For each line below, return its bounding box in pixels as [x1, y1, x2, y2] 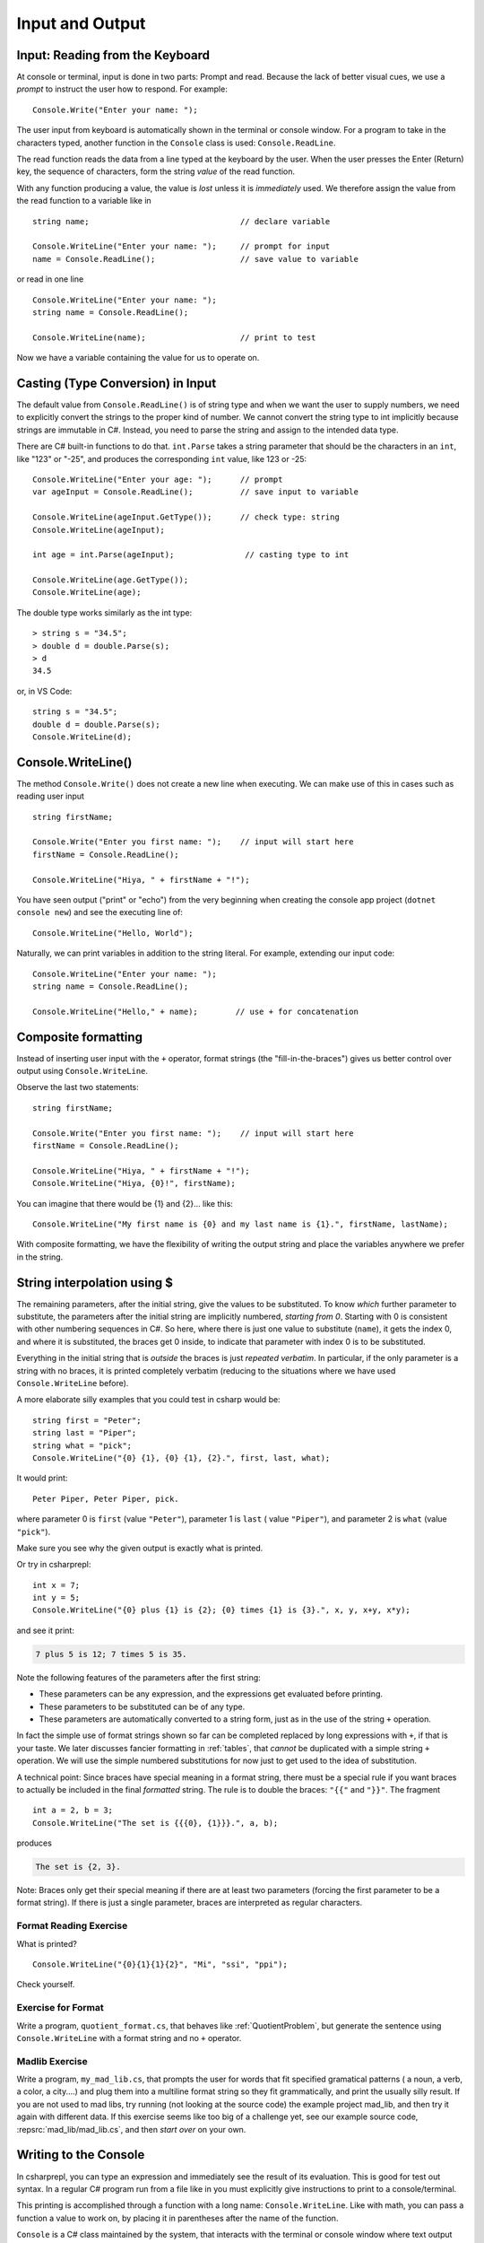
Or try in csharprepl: [16, 1559, 91, 1570]
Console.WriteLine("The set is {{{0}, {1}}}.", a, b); [32, 1818, 279, 1828]
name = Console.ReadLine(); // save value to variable [32, 254, 359, 264]
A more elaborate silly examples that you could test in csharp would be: [16, 1394, 281, 1405]
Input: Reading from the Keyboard [16, 48, 211, 63]
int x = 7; [32, 1580, 81, 1590]
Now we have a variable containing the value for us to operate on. [16, 353, 260, 363]
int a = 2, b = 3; [32, 1805, 114, 1816]
